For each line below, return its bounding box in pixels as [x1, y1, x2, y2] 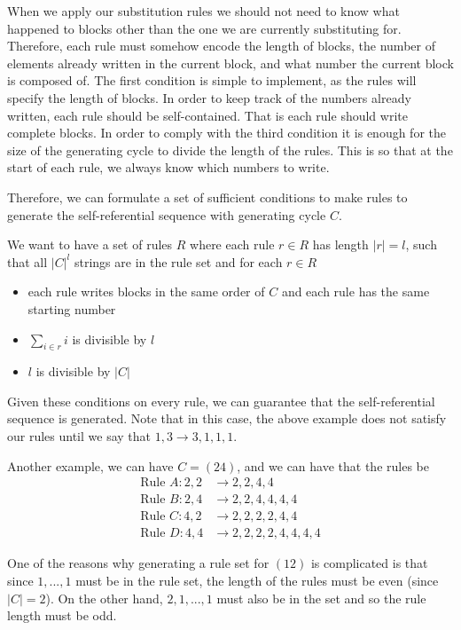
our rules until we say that [7, 427, 152, 445]
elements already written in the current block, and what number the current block [7, 53, 454, 72]
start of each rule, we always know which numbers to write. [7, 158, 330, 177]
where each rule [190, 235, 275, 254]
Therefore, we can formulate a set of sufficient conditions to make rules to [7, 187, 408, 206]
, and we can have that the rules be [237, 456, 429, 475]
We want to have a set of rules [7, 235, 173, 254]
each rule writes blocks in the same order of [27, 282, 265, 301]
